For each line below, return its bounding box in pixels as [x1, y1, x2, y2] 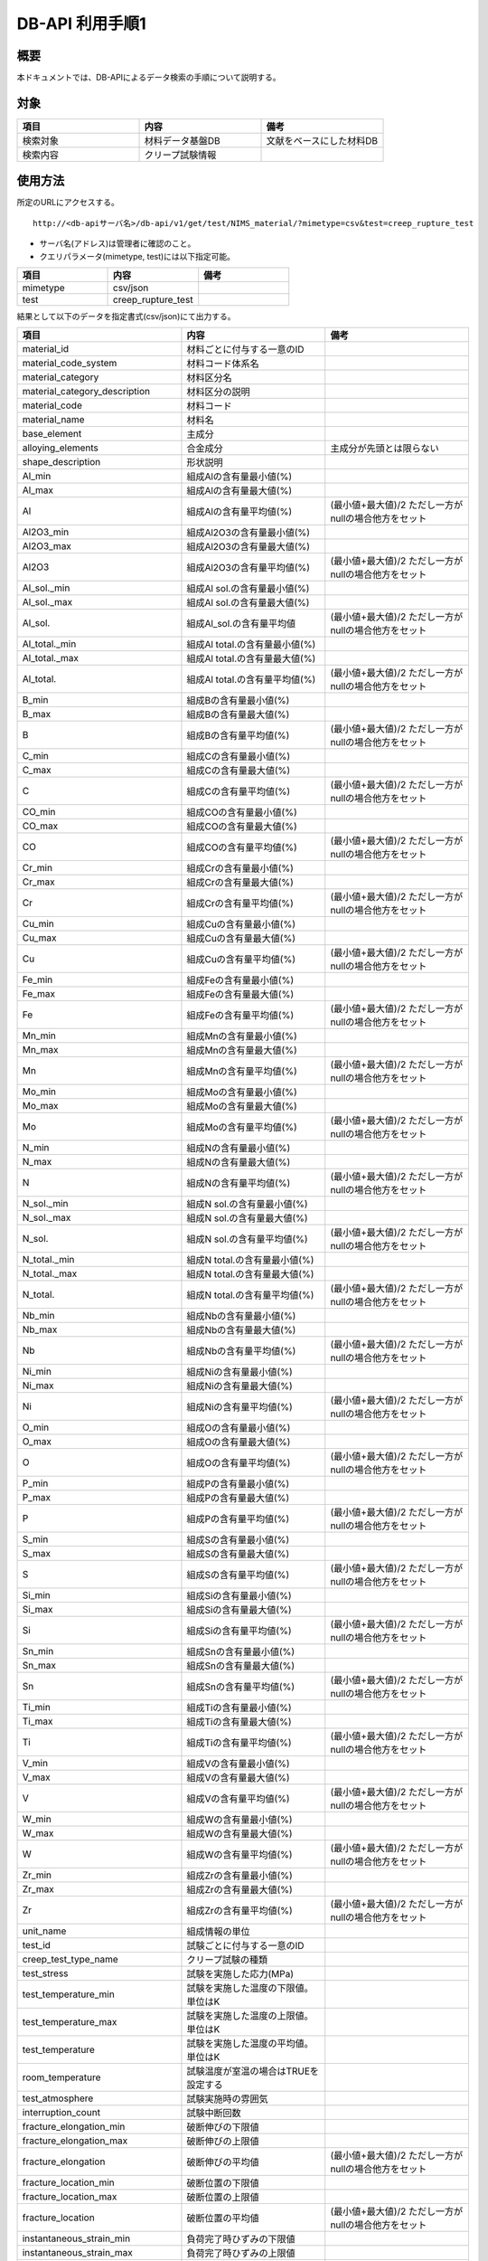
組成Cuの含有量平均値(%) [186, 953, 296, 966]
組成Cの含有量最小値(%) [186, 751, 291, 763]
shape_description [22, 456, 101, 468]
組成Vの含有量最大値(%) [186, 1772, 290, 1784]
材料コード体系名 [186, 357, 259, 370]
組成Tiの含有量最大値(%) [186, 1716, 293, 1728]
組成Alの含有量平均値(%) [186, 506, 293, 518]
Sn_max [22, 1660, 57, 1672]
